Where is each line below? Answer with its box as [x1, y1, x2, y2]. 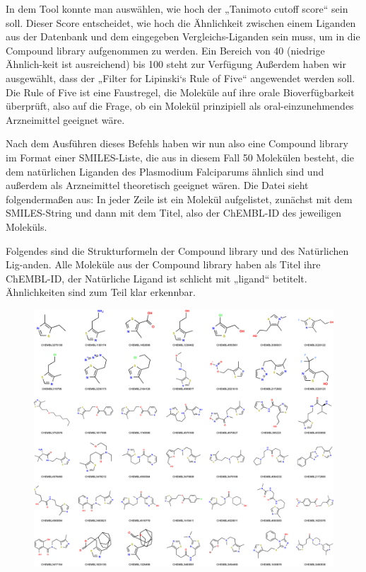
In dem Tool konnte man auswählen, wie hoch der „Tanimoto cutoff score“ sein [6, 1, 348, 16]
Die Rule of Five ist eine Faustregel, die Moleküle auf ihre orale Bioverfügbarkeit [6, 84, 355, 99]
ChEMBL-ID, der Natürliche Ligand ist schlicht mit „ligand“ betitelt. [6, 270, 307, 285]
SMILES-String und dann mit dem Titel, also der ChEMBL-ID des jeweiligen [6, 205, 342, 220]
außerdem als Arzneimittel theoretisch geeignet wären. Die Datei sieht [6, 178, 309, 193]
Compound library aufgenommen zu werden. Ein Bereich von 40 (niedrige [6, 42, 325, 57]
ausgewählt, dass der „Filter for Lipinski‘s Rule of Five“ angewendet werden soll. [6, 70, 355, 85]
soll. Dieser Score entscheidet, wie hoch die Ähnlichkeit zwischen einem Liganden [6, 15, 356, 30]
